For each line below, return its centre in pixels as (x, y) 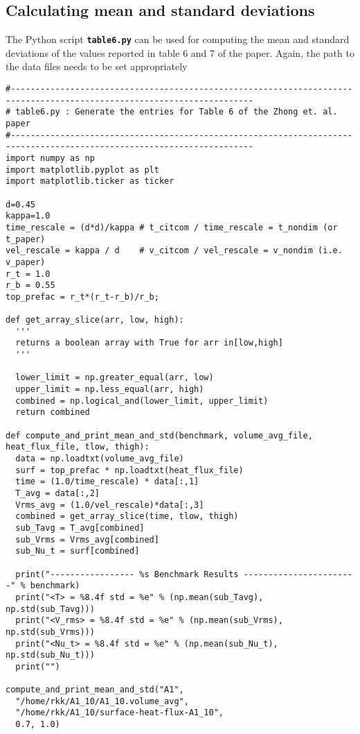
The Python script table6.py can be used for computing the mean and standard (178, 39)
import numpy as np (50, 158)
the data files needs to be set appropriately (97, 66)
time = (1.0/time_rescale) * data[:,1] (107, 482)
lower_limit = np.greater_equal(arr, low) (115, 378)
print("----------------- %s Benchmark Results (127, 574)
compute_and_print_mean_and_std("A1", (95, 690)
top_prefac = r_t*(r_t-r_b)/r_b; (82, 297)
